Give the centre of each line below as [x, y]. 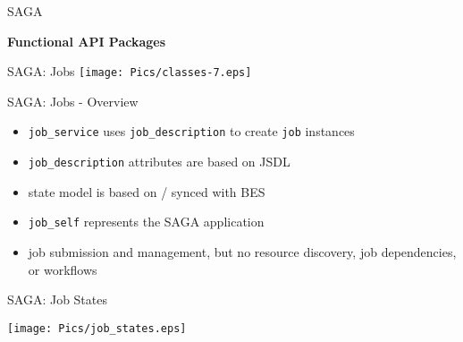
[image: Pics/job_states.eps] [97, 328]
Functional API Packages [87, 41]
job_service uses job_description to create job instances [191, 131]
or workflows [63, 269]
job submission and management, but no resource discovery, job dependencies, [242, 252]
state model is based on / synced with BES [147, 191]
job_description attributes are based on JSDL [159, 162]
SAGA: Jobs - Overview [73, 101]
